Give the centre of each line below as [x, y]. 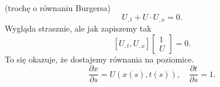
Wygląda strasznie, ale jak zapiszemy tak [78, 28]
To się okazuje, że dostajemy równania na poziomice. [99, 59]
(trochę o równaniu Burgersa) [58, 8]
